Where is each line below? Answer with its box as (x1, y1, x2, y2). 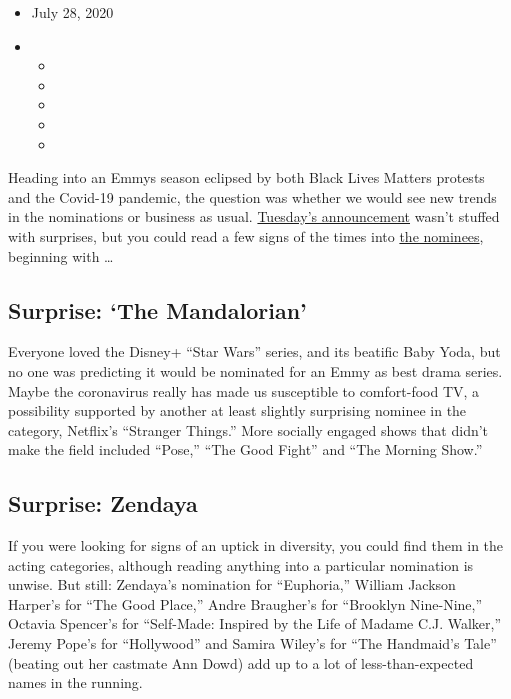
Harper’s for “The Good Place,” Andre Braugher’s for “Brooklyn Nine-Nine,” (8, 593, 483, 614)
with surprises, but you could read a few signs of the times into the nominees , (8, 225, 484, 246)
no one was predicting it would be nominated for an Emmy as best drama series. (8, 360, 503, 381)
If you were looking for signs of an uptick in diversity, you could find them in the (8, 535, 504, 556)
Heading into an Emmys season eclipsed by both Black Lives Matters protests (8, 167, 485, 188)
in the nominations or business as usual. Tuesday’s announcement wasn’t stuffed (8, 206, 500, 227)
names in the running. (8, 672, 143, 693)
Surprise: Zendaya (8, 488, 198, 519)
